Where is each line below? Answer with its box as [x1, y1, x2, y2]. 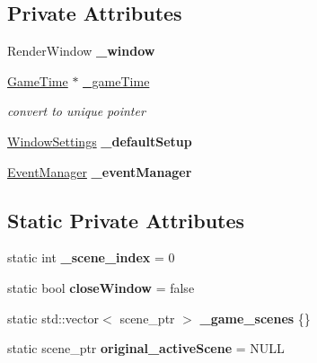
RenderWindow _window [7, 41, 155, 60]
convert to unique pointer [7, 102, 145, 120]
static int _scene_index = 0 [7, 248, 175, 267]
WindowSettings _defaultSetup [7, 131, 192, 150]
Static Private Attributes [7, 206, 245, 234]
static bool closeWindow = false [7, 278, 195, 297]
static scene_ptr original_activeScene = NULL [7, 339, 285, 358]
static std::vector [7, 308, 100, 327]
